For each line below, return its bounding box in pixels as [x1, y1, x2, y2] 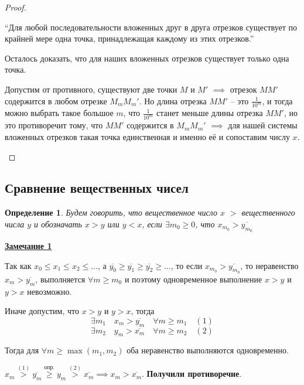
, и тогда [262, 94, 293, 107]
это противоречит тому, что [5, 119, 103, 131]
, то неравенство [240, 259, 299, 271]
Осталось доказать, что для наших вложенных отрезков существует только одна [5, 52, 289, 64]
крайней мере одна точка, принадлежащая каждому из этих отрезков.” [5, 32, 254, 45]
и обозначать [34, 217, 82, 230]
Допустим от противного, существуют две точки [5, 83, 177, 95]
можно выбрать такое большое [5, 107, 114, 119]
